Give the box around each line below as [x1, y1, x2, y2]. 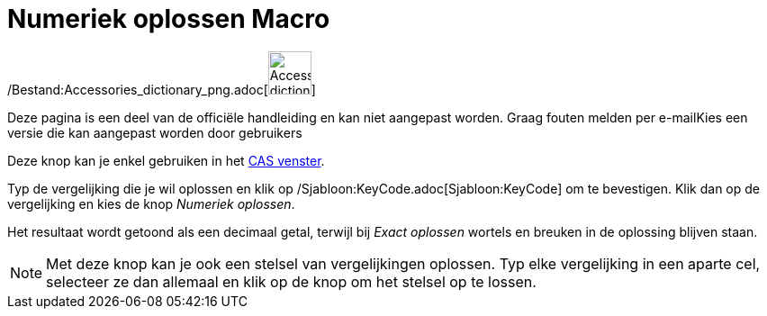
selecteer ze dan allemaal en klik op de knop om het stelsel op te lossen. [46, 272, 537, 291]
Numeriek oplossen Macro [7, 4, 330, 34]
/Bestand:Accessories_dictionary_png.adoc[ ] [7, 81, 316, 97]
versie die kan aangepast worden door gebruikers [7, 124, 302, 140]
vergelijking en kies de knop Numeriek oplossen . [7, 195, 295, 212]
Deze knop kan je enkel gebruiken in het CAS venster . [7, 152, 325, 168]
